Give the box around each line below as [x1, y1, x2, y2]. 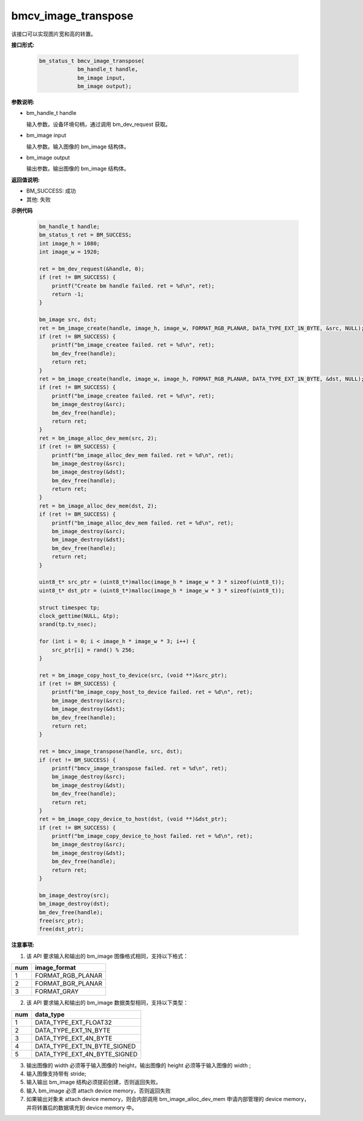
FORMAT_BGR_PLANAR [34, 979, 103, 988]
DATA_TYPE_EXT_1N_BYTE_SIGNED [34, 1042, 136, 1050]
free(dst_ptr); [39, 926, 84, 933]
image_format [34, 964, 76, 972]
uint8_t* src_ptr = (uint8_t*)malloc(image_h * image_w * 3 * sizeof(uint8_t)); [39, 578, 285, 586]
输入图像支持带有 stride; [26, 1070, 87, 1077]
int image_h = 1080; [39, 240, 100, 247]
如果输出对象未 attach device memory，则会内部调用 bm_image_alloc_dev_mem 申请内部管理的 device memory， [26, 1096, 310, 1103]
